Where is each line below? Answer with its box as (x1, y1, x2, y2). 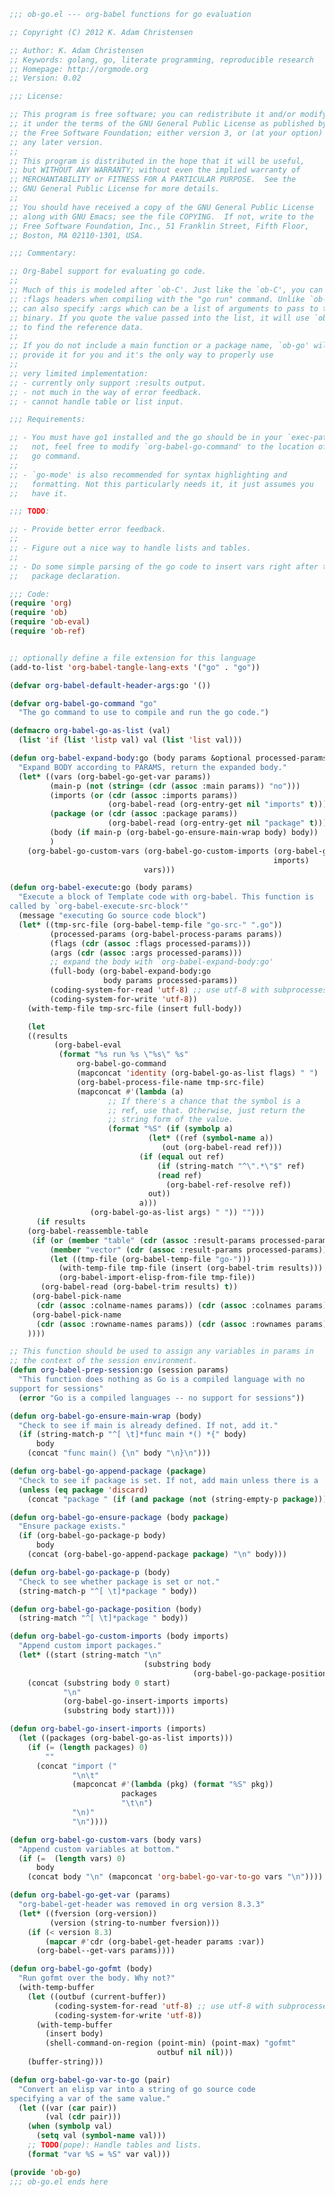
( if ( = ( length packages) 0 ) (27, 1742, 149, 1752)
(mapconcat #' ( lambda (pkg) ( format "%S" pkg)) (72, 1780, 274, 1790)
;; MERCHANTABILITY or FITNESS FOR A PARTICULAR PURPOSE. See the (9, 175, 297, 185)
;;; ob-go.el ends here (9, 2176, 109, 2187)
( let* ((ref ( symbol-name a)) (147, 1133, 274, 1144)
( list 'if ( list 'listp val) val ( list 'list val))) (18, 735, 243, 745)
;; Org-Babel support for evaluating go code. (9, 266, 207, 277)
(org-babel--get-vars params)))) (35, 1946, 176, 1956)
